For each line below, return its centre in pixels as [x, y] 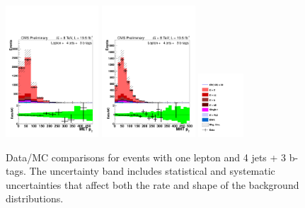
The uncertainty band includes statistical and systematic [152, 171]
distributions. [35, 198]
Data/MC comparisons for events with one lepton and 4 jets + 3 [146, 157]
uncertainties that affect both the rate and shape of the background [152, 184]
